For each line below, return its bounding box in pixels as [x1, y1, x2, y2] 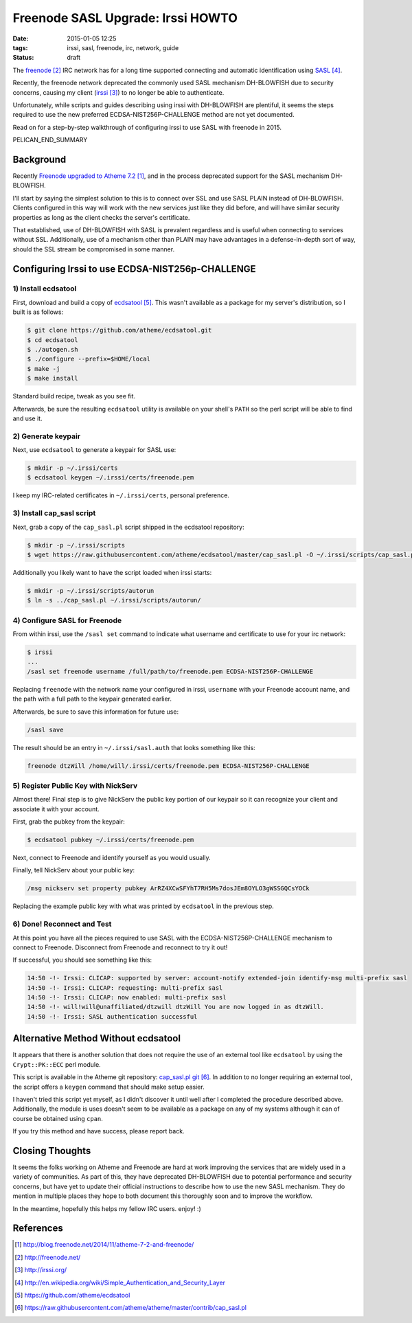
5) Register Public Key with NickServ [12, 780, 137, 790]
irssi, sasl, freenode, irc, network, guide [67, 43, 179, 52]
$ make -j [27, 365, 60, 372]
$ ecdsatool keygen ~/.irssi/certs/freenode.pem [27, 474, 194, 482]
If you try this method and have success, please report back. [12, 1127, 185, 1135]
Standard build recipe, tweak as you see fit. [12, 392, 136, 400]
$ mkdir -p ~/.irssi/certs [27, 464, 118, 472]
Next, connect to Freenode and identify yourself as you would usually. [12, 854, 211, 862]
